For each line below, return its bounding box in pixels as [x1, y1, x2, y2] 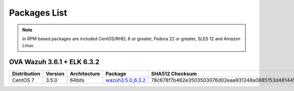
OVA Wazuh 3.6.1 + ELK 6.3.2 [9, 58, 100, 66]
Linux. [22, 43, 35, 48]
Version [46, 70, 65, 77]
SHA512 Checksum [151, 70, 197, 77]
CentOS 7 [12, 77, 34, 84]
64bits [70, 77, 85, 84]
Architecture [70, 70, 100, 77]
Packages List [9, 7, 68, 18]
